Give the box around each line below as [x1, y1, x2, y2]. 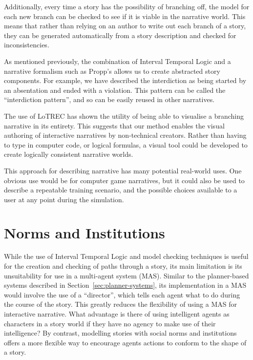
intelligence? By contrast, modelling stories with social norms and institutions [4, 328, 237, 338]
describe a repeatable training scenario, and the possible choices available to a [4, 185, 237, 195]
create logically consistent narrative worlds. [4, 149, 133, 159]
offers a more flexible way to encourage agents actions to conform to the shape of [4, 337, 247, 347]
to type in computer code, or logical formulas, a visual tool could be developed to [4, 139, 248, 149]
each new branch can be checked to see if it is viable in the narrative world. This [4, 11, 246, 21]
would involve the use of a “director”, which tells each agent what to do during [4, 289, 240, 299]
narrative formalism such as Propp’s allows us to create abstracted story [4, 65, 220, 76]
